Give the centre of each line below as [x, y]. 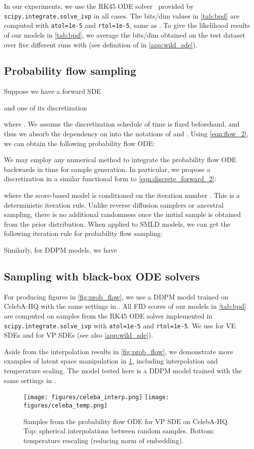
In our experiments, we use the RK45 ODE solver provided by [99, 6]
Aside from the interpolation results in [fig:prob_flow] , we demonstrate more [119, 351]
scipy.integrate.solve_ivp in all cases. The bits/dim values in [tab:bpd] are [122, 15]
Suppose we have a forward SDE [53, 91]
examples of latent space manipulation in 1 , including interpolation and [111, 361]
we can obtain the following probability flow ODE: [79, 143]
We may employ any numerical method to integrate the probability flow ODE [120, 160]
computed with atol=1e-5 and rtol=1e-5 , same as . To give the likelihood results [127, 25]
